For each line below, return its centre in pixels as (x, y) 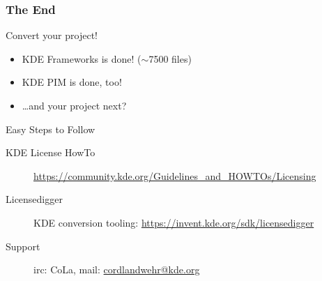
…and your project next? (74, 105)
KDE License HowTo (51, 152)
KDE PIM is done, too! (72, 82)
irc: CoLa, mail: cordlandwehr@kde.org (117, 269)
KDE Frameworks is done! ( (82, 58)
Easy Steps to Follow (51, 129)
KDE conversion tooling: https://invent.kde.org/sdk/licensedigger (174, 222)
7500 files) (170, 58)
